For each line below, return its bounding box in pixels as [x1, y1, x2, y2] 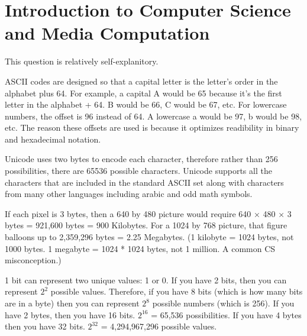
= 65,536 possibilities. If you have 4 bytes [151, 308, 302, 321]
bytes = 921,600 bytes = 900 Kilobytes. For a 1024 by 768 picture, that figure [5, 219, 287, 231]
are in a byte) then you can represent [5, 297, 140, 309]
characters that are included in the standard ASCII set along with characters [5, 176, 284, 188]
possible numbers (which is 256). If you [152, 297, 295, 309]
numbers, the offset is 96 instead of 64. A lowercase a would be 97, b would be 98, [5, 109, 302, 122]
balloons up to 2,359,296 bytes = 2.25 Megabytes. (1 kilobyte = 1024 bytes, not [5, 231, 294, 243]
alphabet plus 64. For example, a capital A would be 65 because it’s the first [5, 86, 282, 99]
